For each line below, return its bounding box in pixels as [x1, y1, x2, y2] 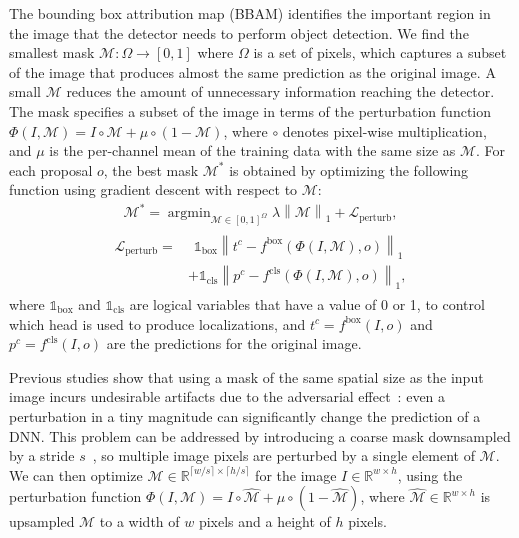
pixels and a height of [198, 511, 331, 532]
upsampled [9, 511, 75, 532]
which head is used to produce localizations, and [9, 313, 306, 334]
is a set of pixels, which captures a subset [253, 42, 507, 63]
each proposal [9, 159, 93, 180]
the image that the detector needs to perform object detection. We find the [9, 22, 469, 43]
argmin [167, 206, 211, 221]
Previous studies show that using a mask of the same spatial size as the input [9, 366, 484, 387]
